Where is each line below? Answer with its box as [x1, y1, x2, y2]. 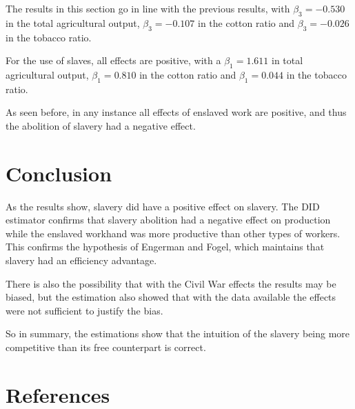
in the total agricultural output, [6, 15, 140, 30]
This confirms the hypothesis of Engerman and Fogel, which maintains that [6, 239, 325, 254]
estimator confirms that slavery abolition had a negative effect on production [6, 212, 331, 227]
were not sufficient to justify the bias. [6, 303, 163, 317]
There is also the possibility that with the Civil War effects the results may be [6, 276, 336, 290]
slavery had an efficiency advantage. [6, 253, 157, 268]
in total [272, 53, 303, 68]
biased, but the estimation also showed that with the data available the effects [6, 290, 336, 304]
